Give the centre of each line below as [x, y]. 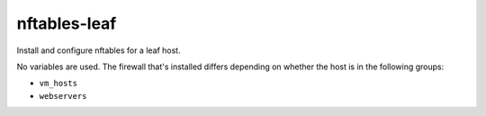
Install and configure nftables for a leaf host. [99, 50]
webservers [63, 96]
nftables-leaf [67, 23]
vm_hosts [58, 84]
